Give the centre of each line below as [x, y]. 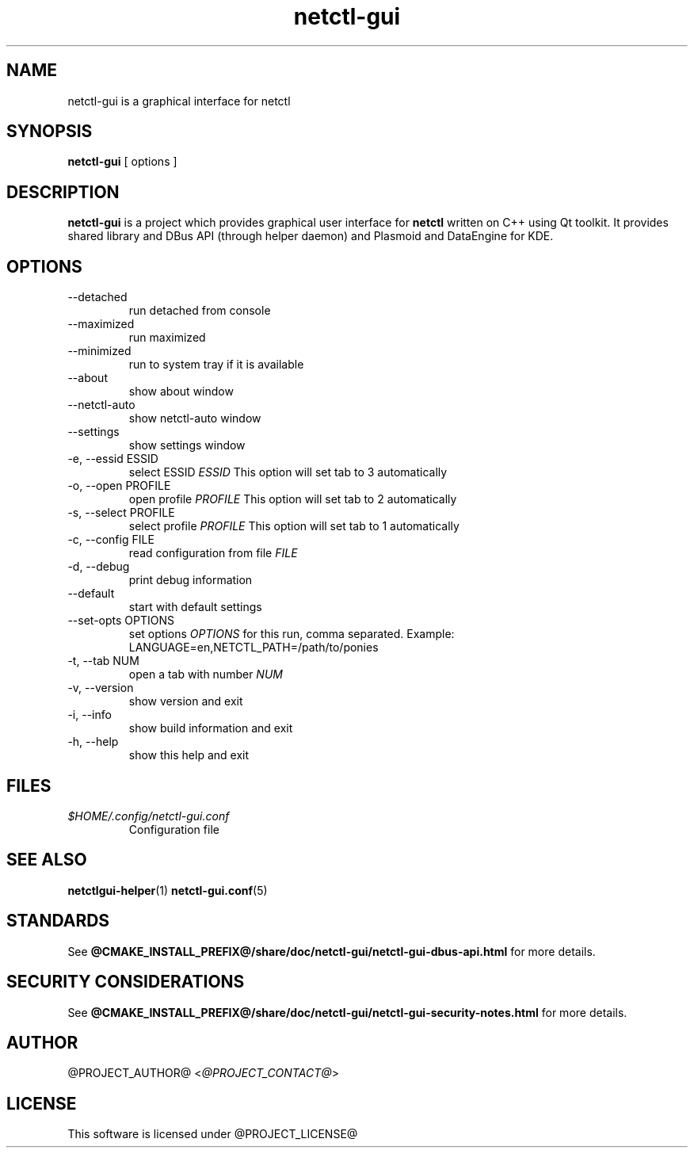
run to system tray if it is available [216, 365]
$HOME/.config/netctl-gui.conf [149, 816]
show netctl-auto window [195, 418]
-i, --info [90, 715]
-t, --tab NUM [103, 661]
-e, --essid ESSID [113, 459]
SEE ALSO [47, 860]
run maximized [167, 338]
